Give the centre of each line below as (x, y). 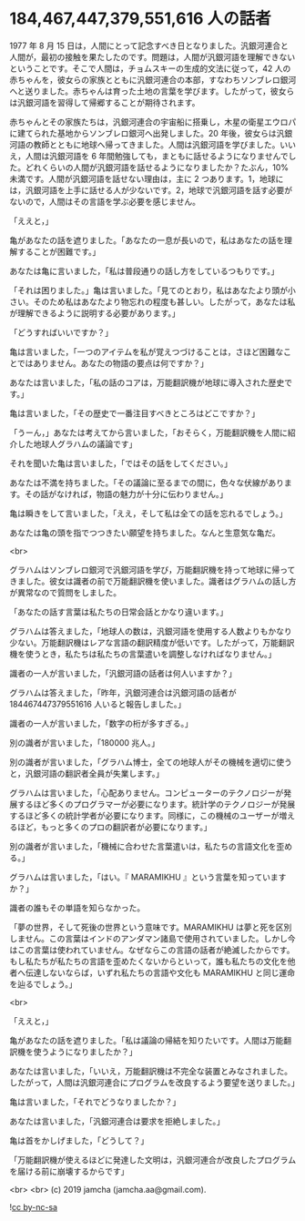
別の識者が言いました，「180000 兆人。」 (85, 742)
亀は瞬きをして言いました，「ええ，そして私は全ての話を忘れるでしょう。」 (149, 513)
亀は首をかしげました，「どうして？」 (79, 1140)
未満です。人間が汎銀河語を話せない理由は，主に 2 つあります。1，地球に (147, 178)
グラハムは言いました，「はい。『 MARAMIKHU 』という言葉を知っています (148, 877)
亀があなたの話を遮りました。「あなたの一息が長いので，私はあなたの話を (147, 240)
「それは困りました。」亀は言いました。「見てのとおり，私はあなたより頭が (149, 290)
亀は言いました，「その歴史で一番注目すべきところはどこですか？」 (135, 413)
